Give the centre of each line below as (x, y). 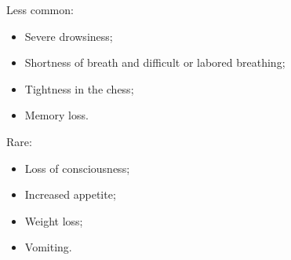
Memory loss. (56, 115)
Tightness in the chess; (79, 88)
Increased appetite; (70, 194)
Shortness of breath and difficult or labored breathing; (155, 62)
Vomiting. (48, 247)
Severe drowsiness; (69, 36)
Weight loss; (54, 220)
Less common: (40, 9)
